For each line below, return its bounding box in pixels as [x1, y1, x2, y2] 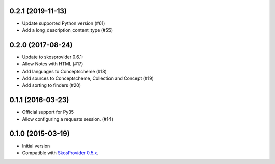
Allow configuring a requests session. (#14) [22, 116, 114, 122]
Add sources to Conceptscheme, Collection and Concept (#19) [22, 75, 154, 81]
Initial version [22, 143, 50, 149]
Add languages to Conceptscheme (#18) [22, 68, 107, 74]
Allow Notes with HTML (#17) [22, 61, 84, 67]
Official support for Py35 [22, 109, 74, 115]
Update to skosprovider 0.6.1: [22, 54, 84, 60]
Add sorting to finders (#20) [22, 82, 81, 88]
